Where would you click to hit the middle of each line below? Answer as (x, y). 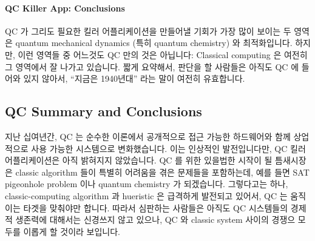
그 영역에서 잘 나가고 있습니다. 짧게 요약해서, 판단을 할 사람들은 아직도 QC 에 (152, 66)
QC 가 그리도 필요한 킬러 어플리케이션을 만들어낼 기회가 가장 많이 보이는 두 (148, 31)
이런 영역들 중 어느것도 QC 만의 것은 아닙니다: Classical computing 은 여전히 (163, 54)
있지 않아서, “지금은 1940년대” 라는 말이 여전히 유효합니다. (134, 78)
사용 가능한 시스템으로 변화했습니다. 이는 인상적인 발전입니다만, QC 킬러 (168, 148)
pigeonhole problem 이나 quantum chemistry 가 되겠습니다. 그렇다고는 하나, (147, 184)
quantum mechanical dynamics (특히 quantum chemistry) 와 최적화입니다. (154, 43)
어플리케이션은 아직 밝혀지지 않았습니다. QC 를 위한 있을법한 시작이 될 (139, 160)
